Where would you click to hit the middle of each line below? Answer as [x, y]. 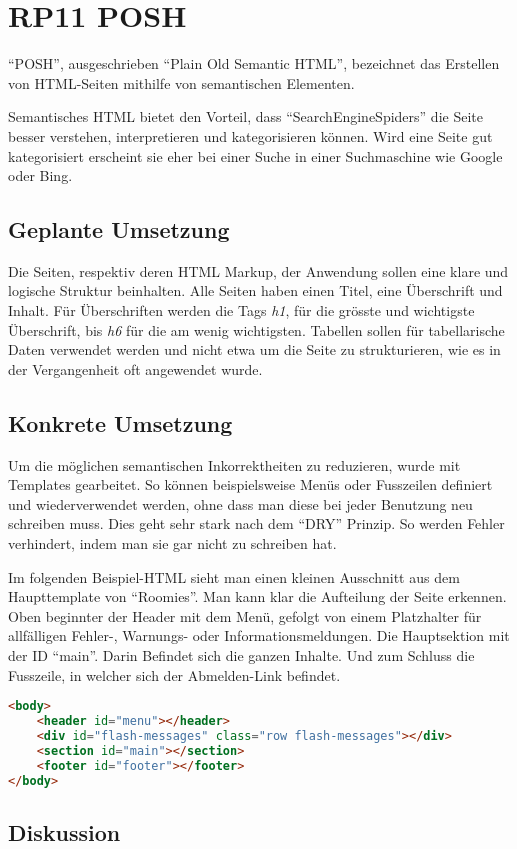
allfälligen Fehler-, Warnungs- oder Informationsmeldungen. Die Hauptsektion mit [259, 635]
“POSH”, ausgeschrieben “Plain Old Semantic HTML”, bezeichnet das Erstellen [254, 63]
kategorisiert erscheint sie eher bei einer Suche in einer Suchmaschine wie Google [255, 155]
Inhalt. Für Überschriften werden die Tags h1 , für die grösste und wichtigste [241, 310]
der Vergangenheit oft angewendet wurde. [135, 368]
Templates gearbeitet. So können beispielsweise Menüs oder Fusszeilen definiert [250, 484]
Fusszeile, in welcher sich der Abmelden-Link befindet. [174, 674]
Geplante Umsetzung [119, 229]
